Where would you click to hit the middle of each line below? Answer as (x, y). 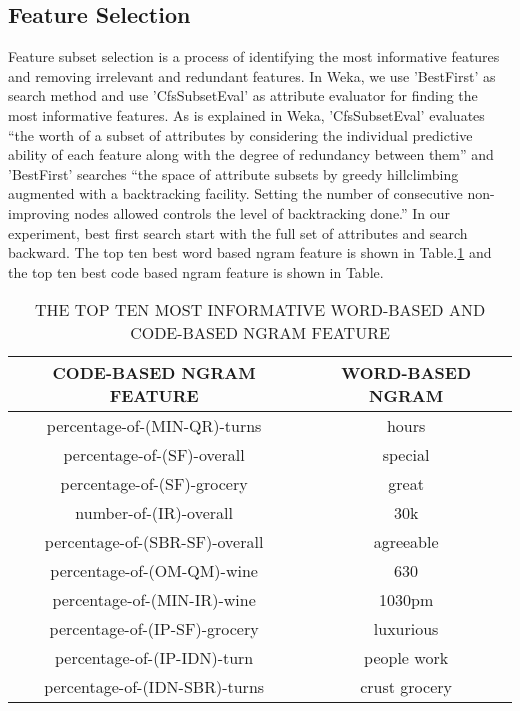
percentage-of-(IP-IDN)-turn (154, 658)
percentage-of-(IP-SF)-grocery (154, 629)
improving (39, 212)
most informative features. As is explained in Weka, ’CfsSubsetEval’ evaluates (246, 114)
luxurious (406, 629)
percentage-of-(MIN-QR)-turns (154, 426)
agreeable (406, 542)
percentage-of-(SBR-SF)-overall (154, 542)
